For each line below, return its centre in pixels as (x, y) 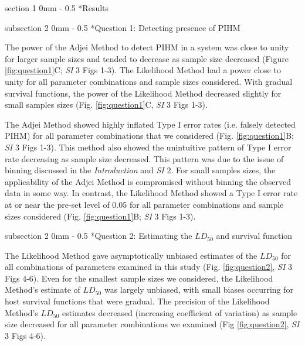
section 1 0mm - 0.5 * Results (57, 8)
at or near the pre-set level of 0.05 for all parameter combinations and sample (144, 204)
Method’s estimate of (43, 290)
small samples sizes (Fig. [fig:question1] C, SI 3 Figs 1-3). (106, 105)
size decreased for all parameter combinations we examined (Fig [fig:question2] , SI (152, 324)
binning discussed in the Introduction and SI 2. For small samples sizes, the (140, 170)
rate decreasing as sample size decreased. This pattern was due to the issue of (144, 158)
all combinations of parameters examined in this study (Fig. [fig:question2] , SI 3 (148, 267)
